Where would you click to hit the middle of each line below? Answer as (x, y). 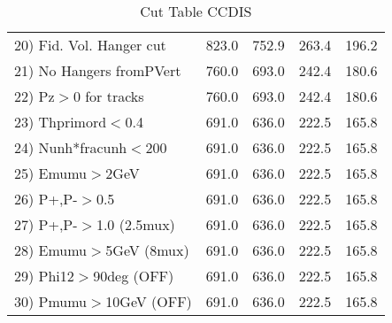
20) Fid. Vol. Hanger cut (90, 45)
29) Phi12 (44, 276)
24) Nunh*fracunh (71, 147)
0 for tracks (108, 96)
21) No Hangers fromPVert (98, 70)
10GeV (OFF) (149, 301)
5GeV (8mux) (147, 250)
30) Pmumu (51, 301)
